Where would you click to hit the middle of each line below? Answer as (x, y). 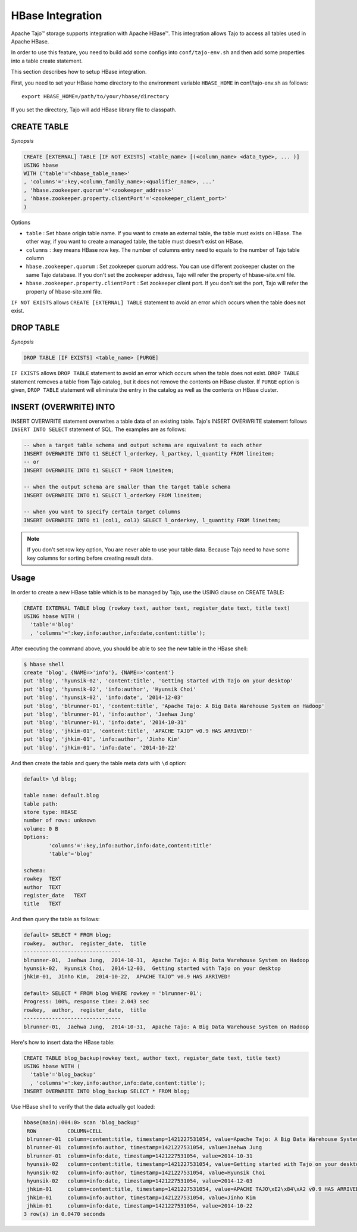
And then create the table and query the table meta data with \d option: (99, 763)
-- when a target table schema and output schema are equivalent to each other (143, 445)
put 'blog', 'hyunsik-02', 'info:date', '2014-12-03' (104, 698)
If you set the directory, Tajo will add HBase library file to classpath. (94, 110)
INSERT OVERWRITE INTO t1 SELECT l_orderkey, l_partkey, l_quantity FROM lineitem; (149, 453)
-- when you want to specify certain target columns (102, 512)
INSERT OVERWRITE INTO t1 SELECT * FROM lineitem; (99, 470)
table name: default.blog (61, 796)
